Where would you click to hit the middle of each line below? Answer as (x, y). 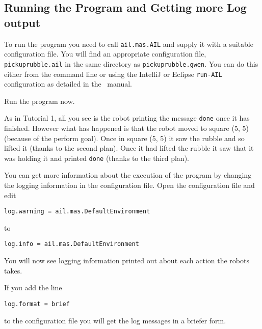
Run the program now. (40, 101)
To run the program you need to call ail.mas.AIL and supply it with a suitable (129, 44)
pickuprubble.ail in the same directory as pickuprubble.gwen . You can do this (131, 63)
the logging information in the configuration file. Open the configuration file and (129, 185)
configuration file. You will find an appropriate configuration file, (105, 54)
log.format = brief (37, 304)
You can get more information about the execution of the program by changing (128, 175)
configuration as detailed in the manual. (68, 84)
